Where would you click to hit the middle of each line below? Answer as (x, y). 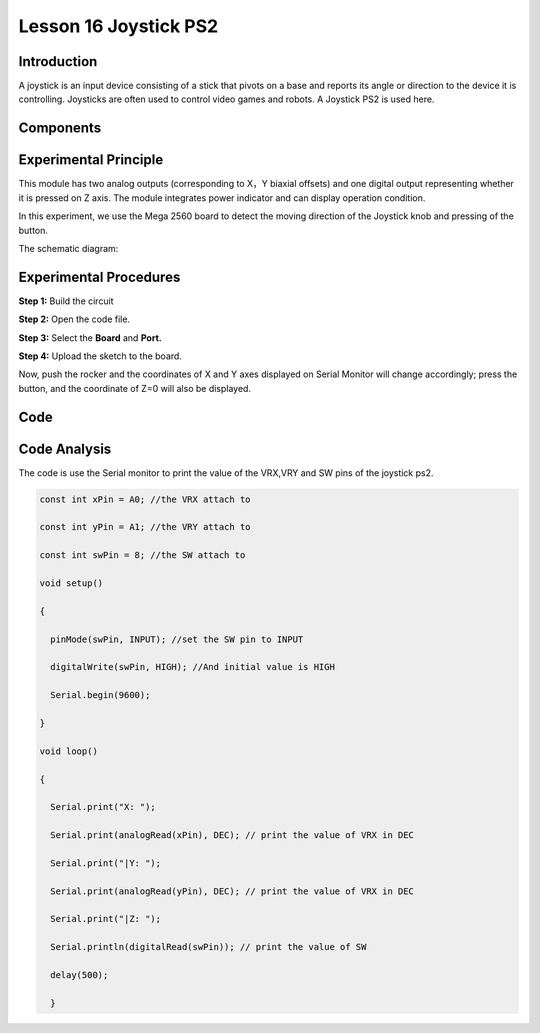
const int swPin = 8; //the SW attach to (142, 555)
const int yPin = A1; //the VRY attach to (145, 527)
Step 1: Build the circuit (66, 301)
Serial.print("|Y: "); (106, 863)
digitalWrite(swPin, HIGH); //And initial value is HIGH (192, 667)
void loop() (69, 751)
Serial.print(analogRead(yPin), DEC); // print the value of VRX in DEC (232, 891)
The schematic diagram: (68, 248)
